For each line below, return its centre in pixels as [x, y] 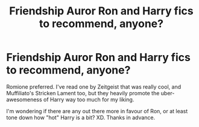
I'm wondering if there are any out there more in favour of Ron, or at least [97, 111]
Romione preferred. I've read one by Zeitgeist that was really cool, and [94, 87]
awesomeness [24, 99]
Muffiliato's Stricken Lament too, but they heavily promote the [83, 93]
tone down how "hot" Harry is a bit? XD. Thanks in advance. [81, 117]
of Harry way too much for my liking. [89, 99]
